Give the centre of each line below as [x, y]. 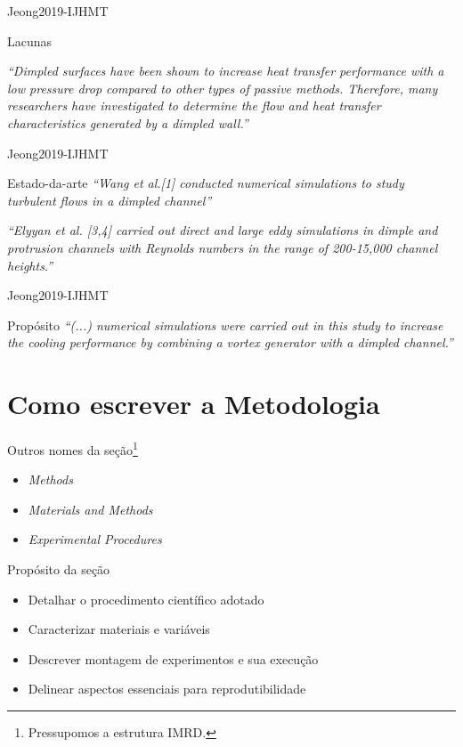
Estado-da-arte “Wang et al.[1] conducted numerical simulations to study [206, 183]
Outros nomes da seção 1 [73, 448]
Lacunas [30, 41]
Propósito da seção [59, 569]
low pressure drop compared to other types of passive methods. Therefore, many [223, 88]
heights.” [30, 265]
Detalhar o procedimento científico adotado [146, 599]
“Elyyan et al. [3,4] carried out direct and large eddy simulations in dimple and [223, 230]
